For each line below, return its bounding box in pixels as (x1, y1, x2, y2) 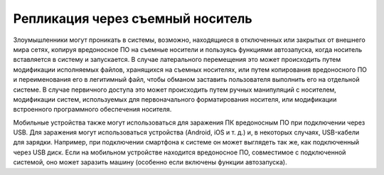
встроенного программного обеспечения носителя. (13, 105, 172, 114)
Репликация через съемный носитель (13, 11, 252, 26)
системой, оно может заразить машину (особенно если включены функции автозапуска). (13, 158, 287, 166)
